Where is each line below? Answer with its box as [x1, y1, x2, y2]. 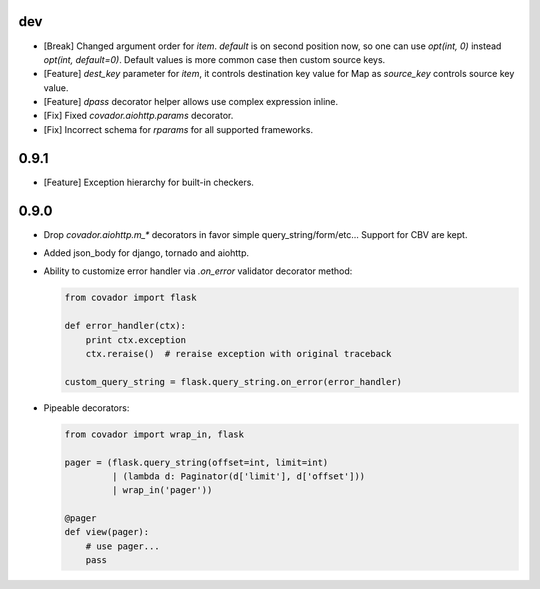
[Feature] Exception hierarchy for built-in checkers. [43, 176, 255, 188]
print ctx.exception [85, 334, 187, 345]
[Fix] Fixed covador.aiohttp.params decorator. [43, 110, 234, 122]
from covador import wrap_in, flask [64, 428, 245, 440]
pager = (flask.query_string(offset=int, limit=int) [64, 456, 329, 468]
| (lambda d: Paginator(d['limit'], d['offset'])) [111, 470, 366, 482]
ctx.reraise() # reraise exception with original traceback [85, 348, 392, 359]
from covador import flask [64, 292, 197, 304]
